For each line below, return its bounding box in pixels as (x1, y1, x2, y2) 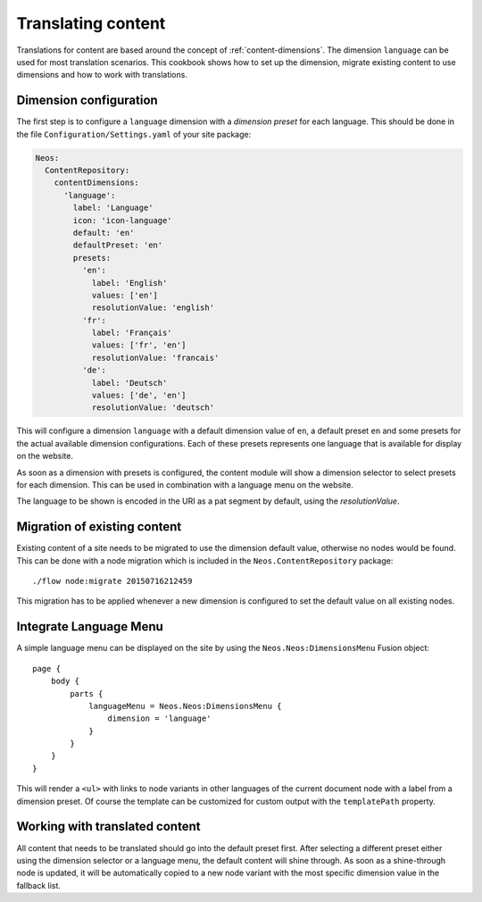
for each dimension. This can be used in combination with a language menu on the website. (16, 479, 354, 490)
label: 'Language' (72, 203, 154, 213)
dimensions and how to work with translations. (16, 70, 187, 80)
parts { (70, 689, 104, 698)
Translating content (16, 13, 166, 33)
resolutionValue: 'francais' (91, 353, 220, 363)
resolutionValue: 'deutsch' (91, 403, 214, 413)
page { (32, 664, 62, 673)
